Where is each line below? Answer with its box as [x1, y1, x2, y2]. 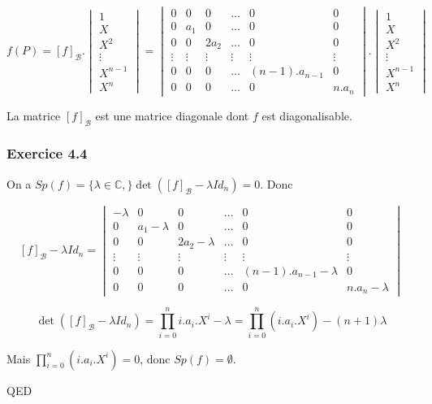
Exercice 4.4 [6, 143, 88, 163]
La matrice [6, 106, 61, 124]
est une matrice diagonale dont [95, 106, 249, 124]
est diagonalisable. [261, 106, 352, 124]
